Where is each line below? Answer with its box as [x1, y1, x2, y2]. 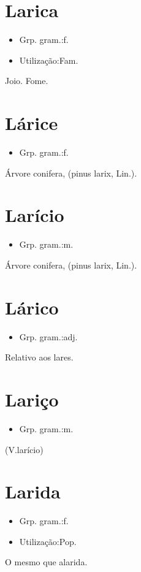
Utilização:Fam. [19, 53, 78, 66]
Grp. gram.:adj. [19, 330, 78, 343]
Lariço [5, 387, 59, 412]
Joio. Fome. [5, 74, 48, 87]
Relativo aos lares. [5, 351, 74, 364]
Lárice [5, 110, 58, 135]
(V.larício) [5, 443, 44, 456]
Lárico [5, 294, 59, 319]
